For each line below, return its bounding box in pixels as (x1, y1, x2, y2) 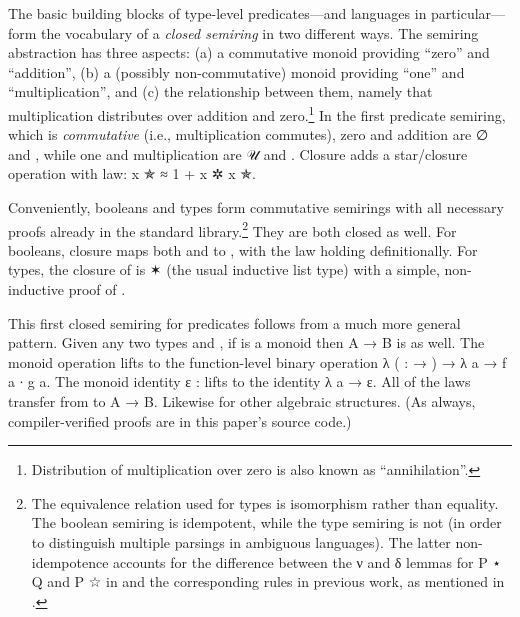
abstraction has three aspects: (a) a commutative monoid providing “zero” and (8, 42, 490, 63)
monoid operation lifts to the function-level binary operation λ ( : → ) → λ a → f (8, 351, 507, 372)
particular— (431, 3, 506, 23)
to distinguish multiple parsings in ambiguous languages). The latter (31, 531, 451, 552)
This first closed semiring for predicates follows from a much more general (8, 312, 461, 333)
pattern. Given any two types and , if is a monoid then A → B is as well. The (8, 332, 485, 353)
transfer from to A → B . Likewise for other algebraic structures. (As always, (8, 391, 476, 411)
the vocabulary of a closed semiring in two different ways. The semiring (41, 22, 479, 43)
